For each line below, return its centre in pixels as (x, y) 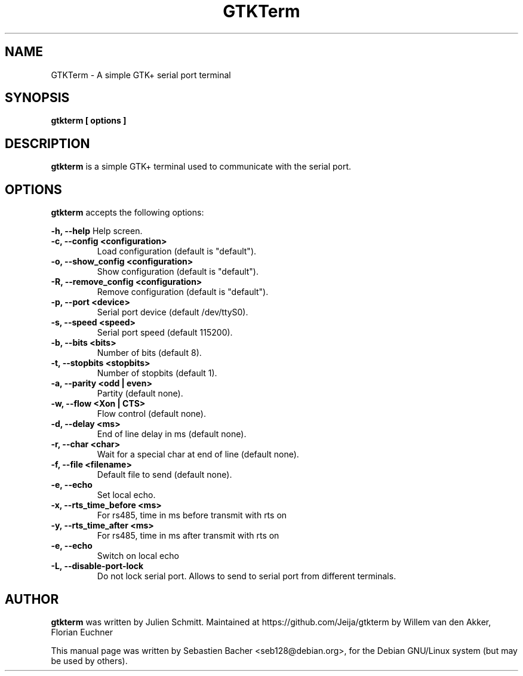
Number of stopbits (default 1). (157, 373)
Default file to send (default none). (164, 475)
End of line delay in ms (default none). (172, 434)
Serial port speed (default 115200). (165, 333)
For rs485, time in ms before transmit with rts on (192, 515)
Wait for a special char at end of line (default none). (198, 454)
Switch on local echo (138, 556)
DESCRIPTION (47, 143)
